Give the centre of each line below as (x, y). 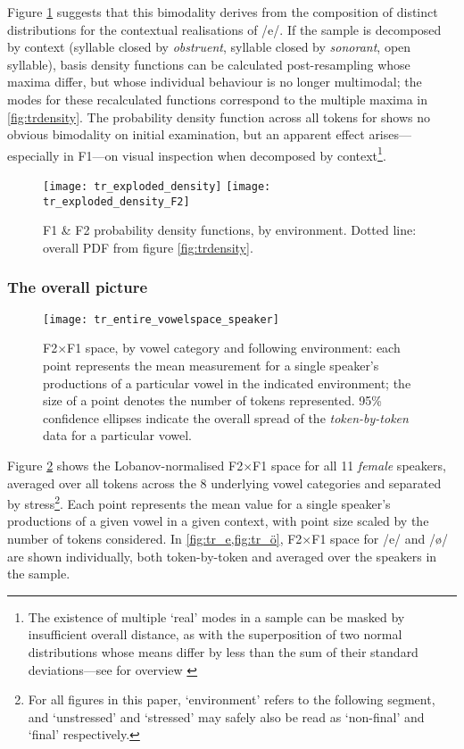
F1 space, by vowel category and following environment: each (234, 348)
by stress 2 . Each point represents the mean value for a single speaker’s (199, 502)
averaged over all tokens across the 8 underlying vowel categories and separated (224, 483)
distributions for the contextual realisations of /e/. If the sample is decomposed (224, 29)
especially (33, 155)
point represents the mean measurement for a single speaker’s (211, 365)
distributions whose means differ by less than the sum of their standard (223, 651)
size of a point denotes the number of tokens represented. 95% (212, 400)
